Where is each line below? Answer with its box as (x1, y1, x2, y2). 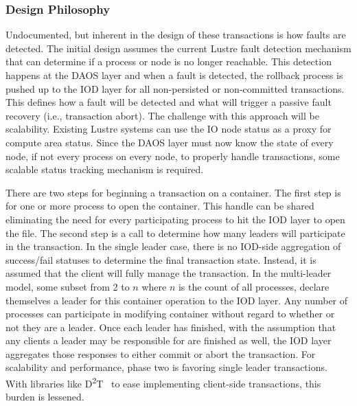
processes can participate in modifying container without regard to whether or (5, 306, 335, 321)
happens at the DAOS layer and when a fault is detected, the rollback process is (5, 68, 343, 82)
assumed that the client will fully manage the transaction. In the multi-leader (5, 266, 332, 280)
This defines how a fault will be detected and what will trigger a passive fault (5, 95, 332, 109)
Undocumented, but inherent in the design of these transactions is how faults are (5, 27, 346, 42)
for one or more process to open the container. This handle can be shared (5, 199, 314, 213)
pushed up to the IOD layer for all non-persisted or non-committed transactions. (5, 81, 345, 95)
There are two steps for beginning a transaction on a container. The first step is (5, 185, 341, 199)
